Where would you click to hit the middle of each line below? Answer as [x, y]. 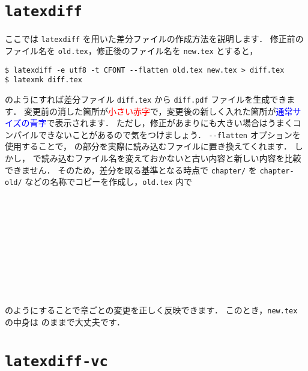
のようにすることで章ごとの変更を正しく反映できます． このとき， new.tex [151, 310]
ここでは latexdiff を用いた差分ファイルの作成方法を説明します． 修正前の [154, 39]
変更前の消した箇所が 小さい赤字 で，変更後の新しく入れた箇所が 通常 [159, 111]
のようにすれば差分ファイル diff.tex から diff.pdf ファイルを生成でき [146, 99]
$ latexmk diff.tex [44, 80]
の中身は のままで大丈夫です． [65, 322]
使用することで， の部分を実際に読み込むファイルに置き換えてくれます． [149, 146]
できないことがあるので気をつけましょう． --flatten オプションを [169, 134]
